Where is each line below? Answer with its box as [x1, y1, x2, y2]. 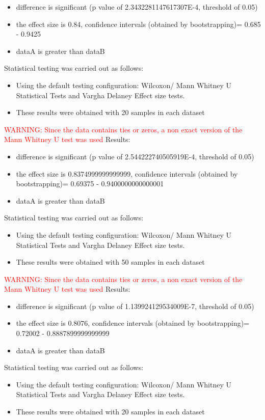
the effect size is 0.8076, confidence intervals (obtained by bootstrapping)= [16, 318, 250, 328]
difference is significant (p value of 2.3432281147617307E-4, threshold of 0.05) [16, 2, 258, 12]
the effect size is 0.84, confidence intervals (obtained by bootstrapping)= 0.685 [16, 18, 261, 29]
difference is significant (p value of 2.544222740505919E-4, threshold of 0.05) [16, 151, 254, 161]
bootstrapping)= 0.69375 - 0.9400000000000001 [16, 178, 164, 189]
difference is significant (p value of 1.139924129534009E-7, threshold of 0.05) [16, 300, 254, 311]
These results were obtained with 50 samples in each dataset [16, 257, 205, 267]
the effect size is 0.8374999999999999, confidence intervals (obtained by [16, 168, 238, 179]
